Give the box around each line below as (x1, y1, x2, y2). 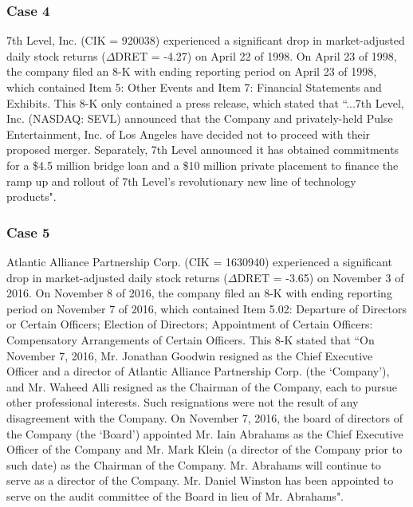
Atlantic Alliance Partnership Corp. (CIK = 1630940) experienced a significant (6, 253, 392, 269)
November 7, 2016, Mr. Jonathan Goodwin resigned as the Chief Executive (6, 347, 373, 364)
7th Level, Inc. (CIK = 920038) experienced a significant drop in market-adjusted (6, 32, 405, 49)
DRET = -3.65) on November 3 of (237, 269, 404, 285)
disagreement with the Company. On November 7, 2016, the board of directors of (6, 409, 403, 426)
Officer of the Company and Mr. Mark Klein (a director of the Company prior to (6, 441, 403, 458)
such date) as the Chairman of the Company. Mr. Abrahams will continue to (6, 456, 381, 473)
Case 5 (6, 222, 50, 242)
